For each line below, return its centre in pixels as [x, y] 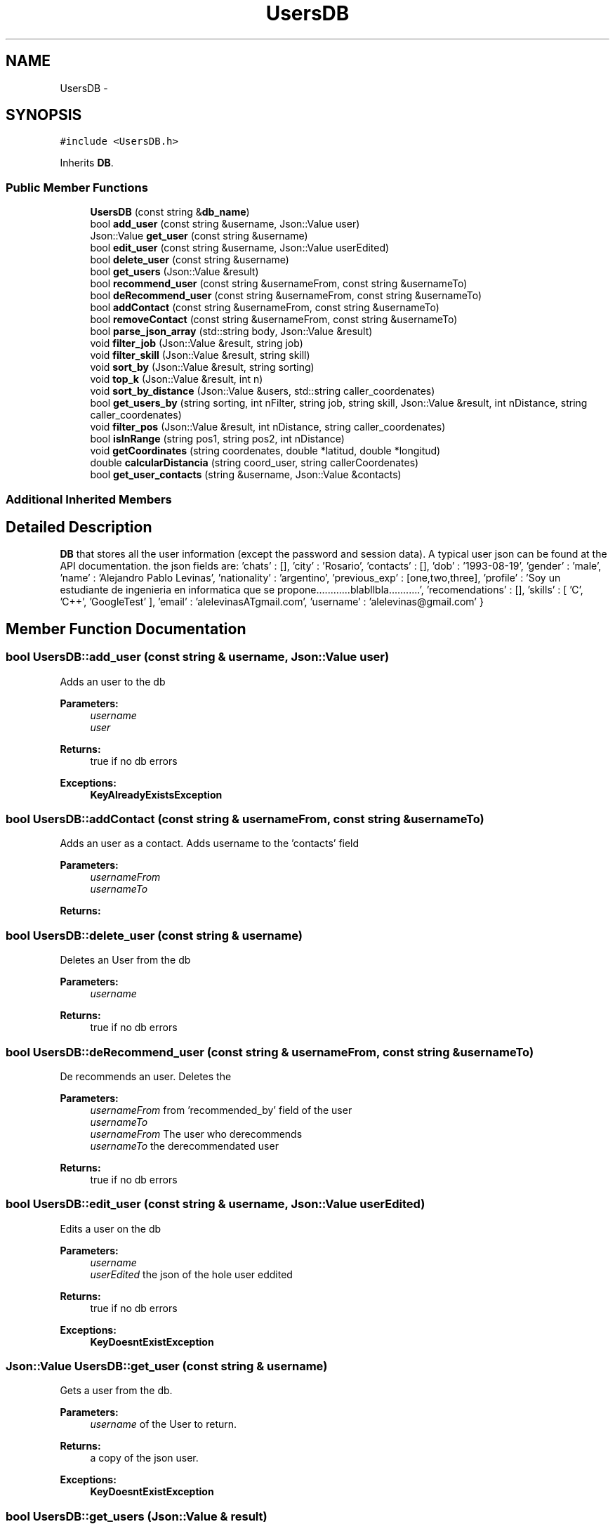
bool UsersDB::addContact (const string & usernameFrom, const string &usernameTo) [245, 819]
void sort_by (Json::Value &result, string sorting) [202, 367]
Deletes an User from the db [125, 960]
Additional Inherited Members [89, 499]
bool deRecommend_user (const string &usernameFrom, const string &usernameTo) [286, 296]
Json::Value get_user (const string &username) [199, 236]
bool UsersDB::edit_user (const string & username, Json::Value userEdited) [216, 1204]
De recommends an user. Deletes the [146, 1076]
